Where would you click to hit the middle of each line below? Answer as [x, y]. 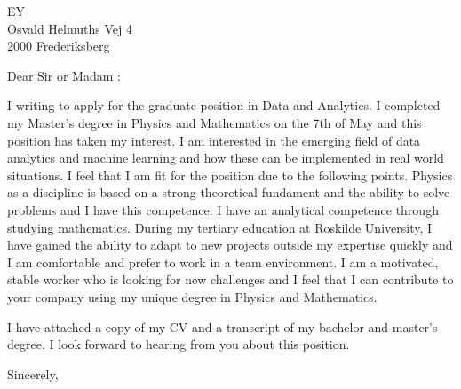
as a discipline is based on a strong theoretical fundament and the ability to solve [229, 192]
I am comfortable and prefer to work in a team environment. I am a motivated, [223, 262]
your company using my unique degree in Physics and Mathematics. [192, 296]
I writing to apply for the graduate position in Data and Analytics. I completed [224, 105]
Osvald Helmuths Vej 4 [70, 28]
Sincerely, [33, 373]
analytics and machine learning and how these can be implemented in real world [226, 158]
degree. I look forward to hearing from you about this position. [179, 344]
